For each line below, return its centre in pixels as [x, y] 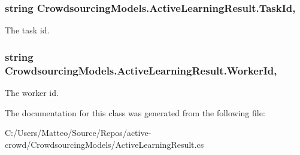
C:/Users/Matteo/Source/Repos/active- [78, 133]
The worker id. [32, 92]
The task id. [27, 30]
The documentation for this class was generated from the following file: [135, 112]
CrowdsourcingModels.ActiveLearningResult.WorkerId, [141, 70]
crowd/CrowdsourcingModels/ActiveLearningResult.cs [104, 144]
